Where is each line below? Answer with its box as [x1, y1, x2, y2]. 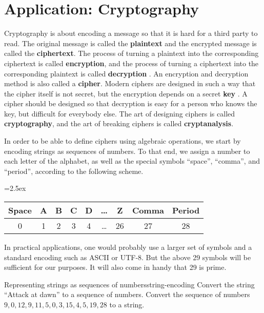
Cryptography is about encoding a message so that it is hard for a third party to [4, 28, 258, 38]
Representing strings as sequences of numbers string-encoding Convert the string [4, 279, 255, 289]
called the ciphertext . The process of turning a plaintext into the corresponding [4, 48, 259, 58]
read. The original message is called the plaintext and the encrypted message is [4, 37, 257, 48]
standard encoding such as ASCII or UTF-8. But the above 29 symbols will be [4, 251, 251, 262]
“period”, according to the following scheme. [4, 165, 144, 176]
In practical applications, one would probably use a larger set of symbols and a [4, 242, 252, 252]
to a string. [109, 299, 145, 309]
